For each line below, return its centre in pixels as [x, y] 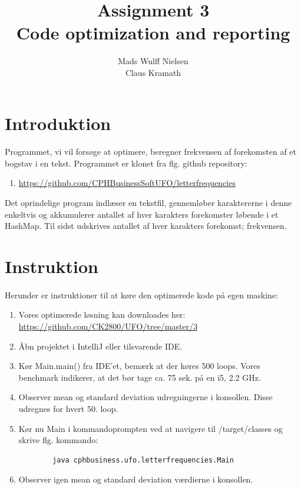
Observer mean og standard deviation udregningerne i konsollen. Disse [145, 397]
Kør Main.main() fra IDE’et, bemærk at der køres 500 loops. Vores [139, 366]
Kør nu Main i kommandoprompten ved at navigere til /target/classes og [150, 428]
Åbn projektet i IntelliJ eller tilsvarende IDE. [100, 346]
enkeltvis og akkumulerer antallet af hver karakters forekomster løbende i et [142, 214]
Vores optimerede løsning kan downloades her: [102, 315]
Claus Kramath [153, 72]
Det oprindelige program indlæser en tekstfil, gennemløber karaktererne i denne [148, 203]
